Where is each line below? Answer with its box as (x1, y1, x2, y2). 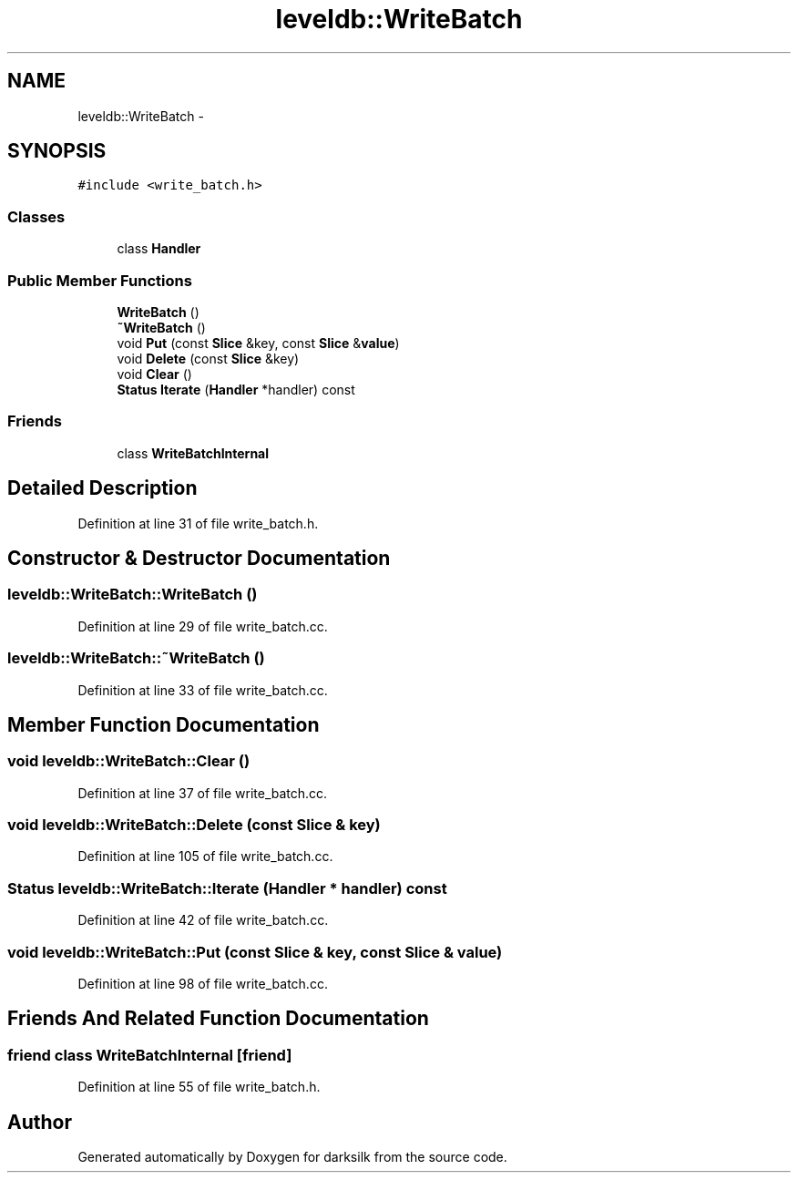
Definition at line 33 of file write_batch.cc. (77, 682, 328, 698)
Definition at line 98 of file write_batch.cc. (77, 975, 328, 991)
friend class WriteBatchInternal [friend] (7, 1045, 292, 1064)
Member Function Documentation (7, 713, 320, 736)
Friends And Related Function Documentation (7, 1007, 429, 1031)
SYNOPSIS (7, 139, 107, 163)
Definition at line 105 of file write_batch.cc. (77, 848, 333, 865)
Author (7, 1110, 72, 1134)
